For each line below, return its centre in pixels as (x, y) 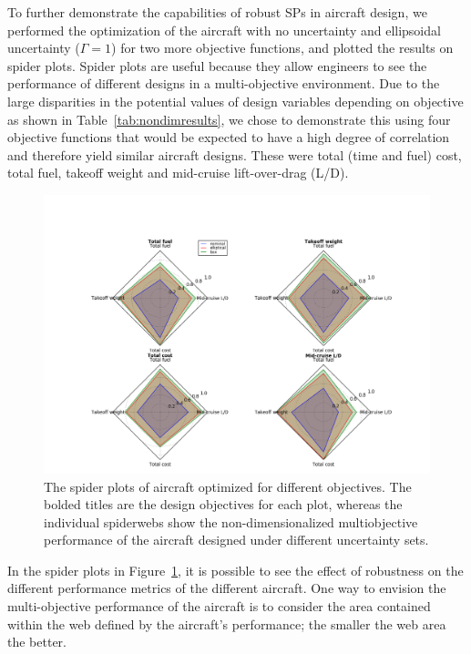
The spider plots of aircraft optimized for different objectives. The (228, 486)
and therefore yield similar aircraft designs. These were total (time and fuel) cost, (235, 154)
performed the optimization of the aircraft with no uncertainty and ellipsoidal (224, 30)
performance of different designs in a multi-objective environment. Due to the (224, 83)
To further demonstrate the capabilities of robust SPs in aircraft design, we (217, 12)
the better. (37, 642)
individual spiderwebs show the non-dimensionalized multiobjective (231, 521)
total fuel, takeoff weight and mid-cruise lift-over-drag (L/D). (178, 173)
